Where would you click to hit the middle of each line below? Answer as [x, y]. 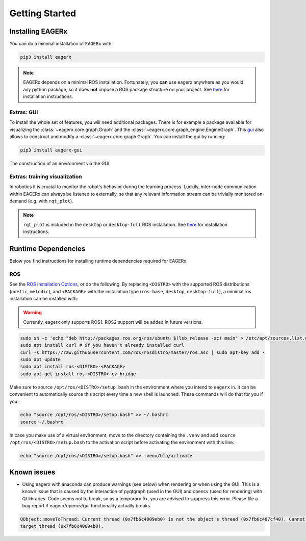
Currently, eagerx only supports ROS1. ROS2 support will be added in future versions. [113, 322]
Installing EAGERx [39, 31]
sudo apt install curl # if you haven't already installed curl [102, 345]
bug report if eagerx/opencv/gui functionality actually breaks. [87, 505]
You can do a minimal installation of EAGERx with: [61, 44]
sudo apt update [41, 359]
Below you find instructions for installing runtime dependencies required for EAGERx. [99, 261]
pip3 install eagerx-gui [51, 150]
